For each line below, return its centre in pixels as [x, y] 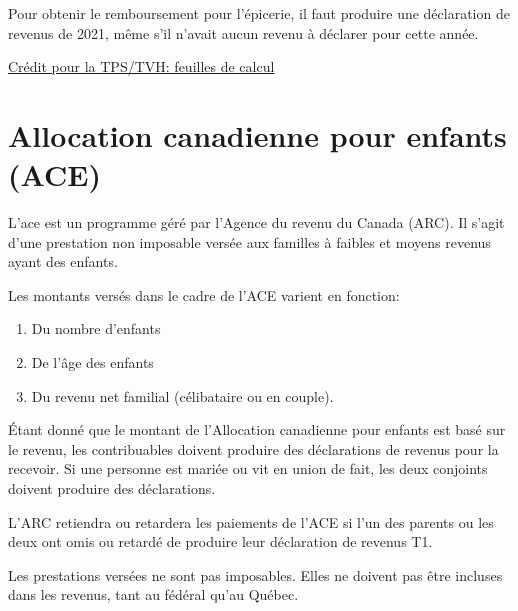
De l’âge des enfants [92, 362]
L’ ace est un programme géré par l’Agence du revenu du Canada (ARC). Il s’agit [256, 222]
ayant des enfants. [63, 261]
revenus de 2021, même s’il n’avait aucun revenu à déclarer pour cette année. [243, 32]
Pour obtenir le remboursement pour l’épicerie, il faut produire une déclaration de [259, 13]
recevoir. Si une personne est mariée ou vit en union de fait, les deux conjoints [248, 468]
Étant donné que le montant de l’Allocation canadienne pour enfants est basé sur [257, 429]
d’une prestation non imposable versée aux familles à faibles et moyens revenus [249, 241]
